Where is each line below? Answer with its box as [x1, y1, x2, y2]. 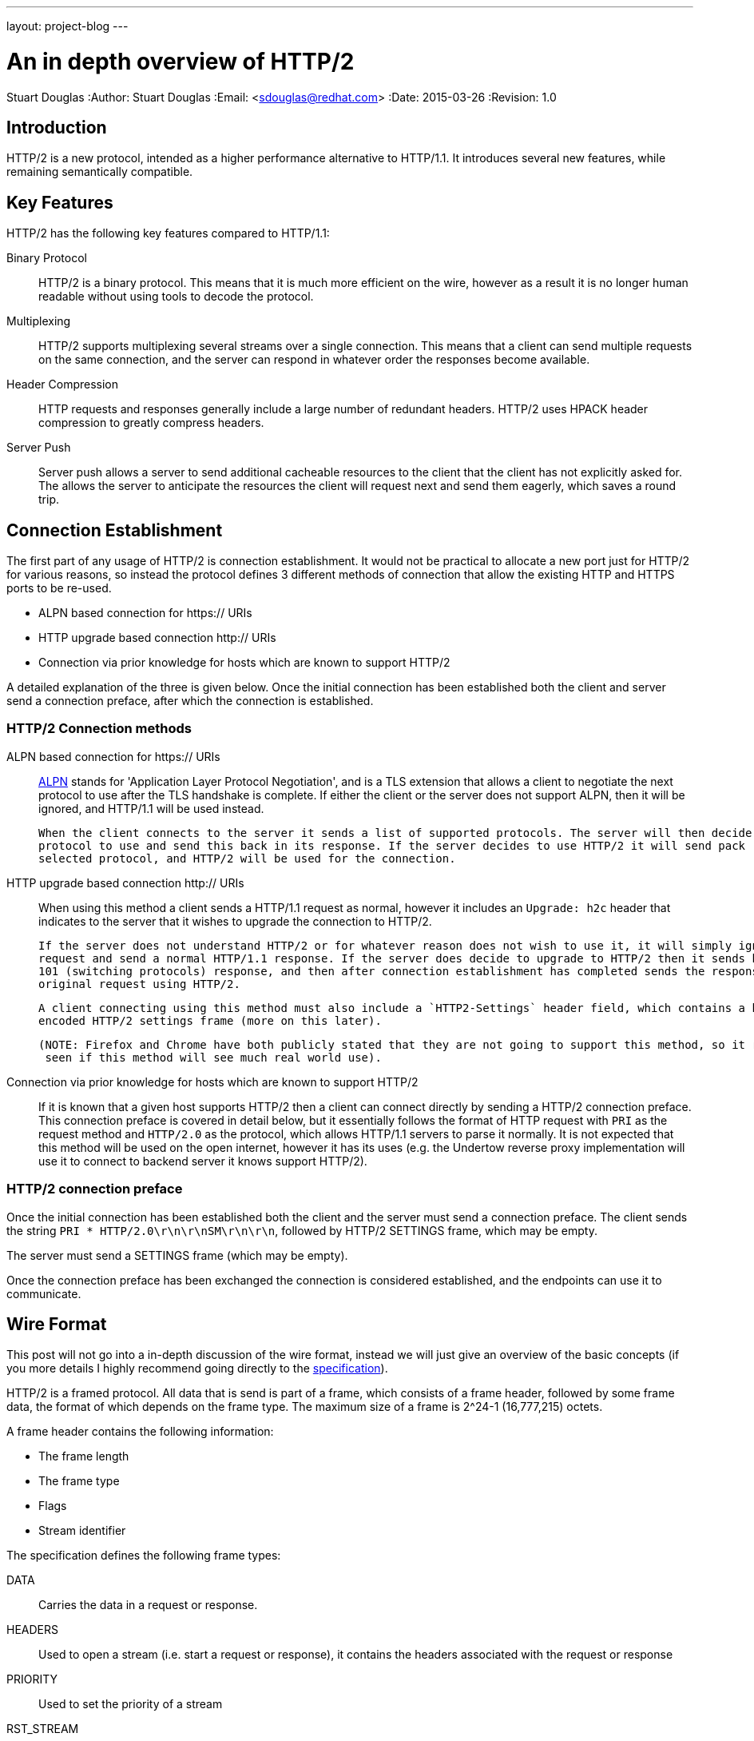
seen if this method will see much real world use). [45, 1050, 382, 1064]
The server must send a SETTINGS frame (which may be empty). [6, 1248, 348, 1262]
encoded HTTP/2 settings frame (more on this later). [38, 1014, 382, 1027]
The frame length [38, 1449, 129, 1464]
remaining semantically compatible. [6, 165, 193, 179]
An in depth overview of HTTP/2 [6, 47, 355, 75]
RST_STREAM [6, 1722, 79, 1736]
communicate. [6, 1286, 81, 1301]
